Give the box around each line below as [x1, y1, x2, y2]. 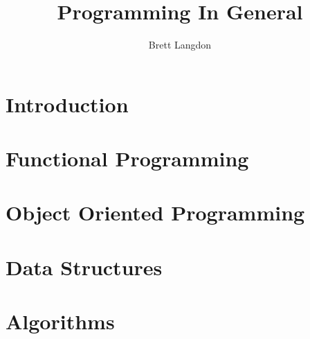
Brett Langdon [148, 37, 212, 52]
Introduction [6, 89, 129, 118]
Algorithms [6, 307, 115, 336]
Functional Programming [6, 144, 249, 173]
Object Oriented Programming [6, 198, 305, 227]
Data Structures [6, 252, 163, 281]
